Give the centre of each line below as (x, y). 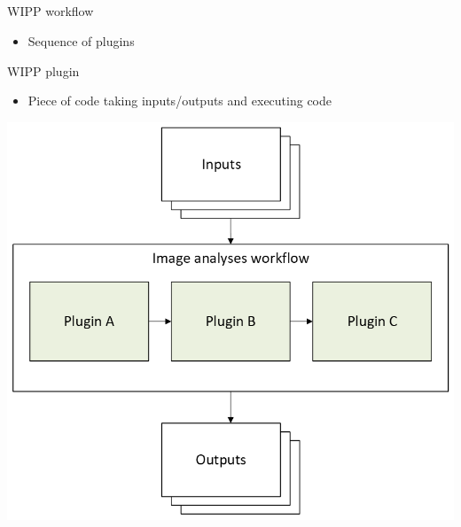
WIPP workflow (51, 11)
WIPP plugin (43, 70)
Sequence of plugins (81, 40)
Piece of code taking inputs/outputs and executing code (180, 101)
